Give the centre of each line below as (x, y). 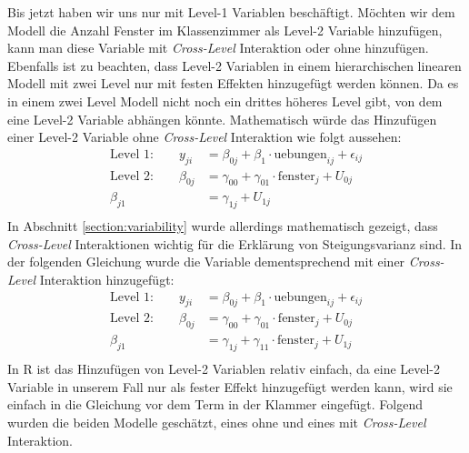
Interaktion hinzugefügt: (107, 280)
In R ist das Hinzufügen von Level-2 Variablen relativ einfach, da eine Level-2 (224, 369)
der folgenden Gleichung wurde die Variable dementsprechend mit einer (206, 262)
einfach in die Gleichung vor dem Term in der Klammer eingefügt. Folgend (215, 404)
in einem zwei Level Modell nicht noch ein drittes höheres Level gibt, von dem (225, 101)
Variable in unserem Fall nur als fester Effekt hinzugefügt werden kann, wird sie (230, 386)
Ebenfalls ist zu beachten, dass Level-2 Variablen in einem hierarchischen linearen (234, 65)
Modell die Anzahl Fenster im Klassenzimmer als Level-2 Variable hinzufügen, (225, 30)
